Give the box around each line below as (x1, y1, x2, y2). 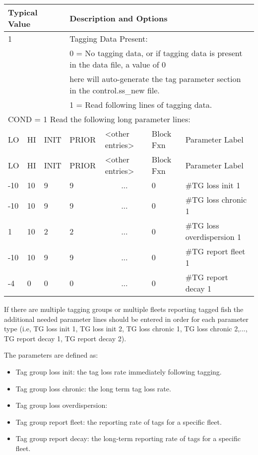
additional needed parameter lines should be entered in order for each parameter (4, 313, 249, 324)
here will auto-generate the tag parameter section (69, 73, 241, 84)
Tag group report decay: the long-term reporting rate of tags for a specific (15, 433, 241, 444)
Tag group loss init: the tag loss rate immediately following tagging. (15, 366, 222, 377)
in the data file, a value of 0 (69, 59, 166, 70)
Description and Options (69, 12, 168, 24)
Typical (8, 6, 38, 18)
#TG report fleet (185, 245, 246, 257)
